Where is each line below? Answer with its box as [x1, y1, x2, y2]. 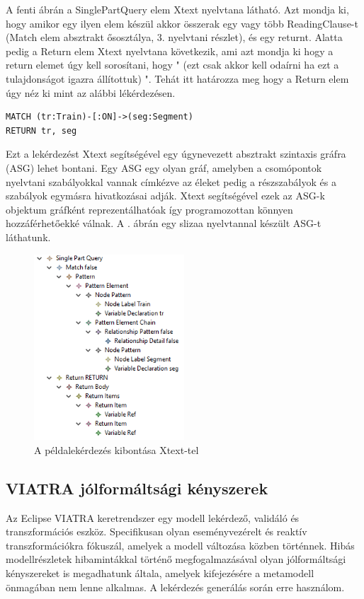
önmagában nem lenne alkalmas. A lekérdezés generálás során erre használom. [6, 579, 345, 594]
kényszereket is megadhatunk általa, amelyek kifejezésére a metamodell [6, 565, 314, 580]
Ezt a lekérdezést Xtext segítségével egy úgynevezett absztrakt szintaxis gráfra [6, 146, 346, 161]
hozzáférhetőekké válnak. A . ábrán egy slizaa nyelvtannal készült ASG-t [6, 216, 322, 231]
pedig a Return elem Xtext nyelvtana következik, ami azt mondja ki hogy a [6, 43, 334, 58]
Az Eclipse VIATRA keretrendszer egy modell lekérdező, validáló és [6, 510, 300, 525]
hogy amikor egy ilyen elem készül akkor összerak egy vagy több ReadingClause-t [6, 16, 358, 30]
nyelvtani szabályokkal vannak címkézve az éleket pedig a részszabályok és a [6, 174, 336, 189]
